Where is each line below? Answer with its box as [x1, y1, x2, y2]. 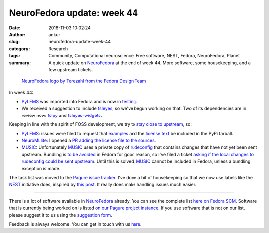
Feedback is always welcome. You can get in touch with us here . [9, 221, 142, 227]
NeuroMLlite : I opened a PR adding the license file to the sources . [21, 137, 156, 144]
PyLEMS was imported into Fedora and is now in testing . [21, 99, 137, 105]
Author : [9, 31, 26, 37]
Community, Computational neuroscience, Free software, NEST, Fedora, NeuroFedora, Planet [48, 53, 240, 59]
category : [9, 45, 30, 52]
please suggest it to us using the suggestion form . [9, 212, 112, 218]
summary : [9, 60, 31, 66]
